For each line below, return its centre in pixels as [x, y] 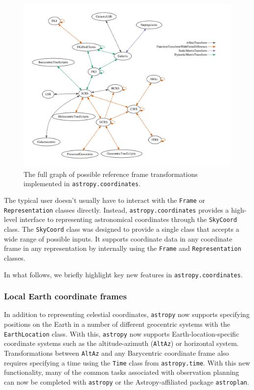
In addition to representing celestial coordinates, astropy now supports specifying [127, 314]
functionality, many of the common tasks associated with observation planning [122, 372]
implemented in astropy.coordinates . [82, 183]
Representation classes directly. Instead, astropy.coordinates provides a [116, 209]
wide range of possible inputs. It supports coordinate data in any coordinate [118, 238]
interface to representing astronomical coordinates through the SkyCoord [128, 219]
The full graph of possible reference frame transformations [111, 174]
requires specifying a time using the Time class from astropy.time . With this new [127, 362]
